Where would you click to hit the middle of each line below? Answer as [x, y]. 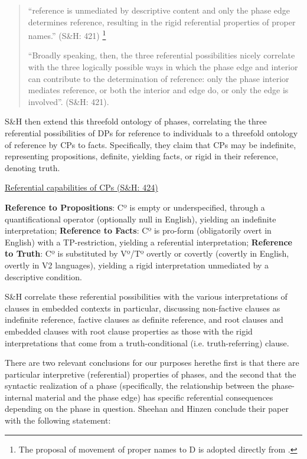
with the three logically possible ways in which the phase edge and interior [163, 67]
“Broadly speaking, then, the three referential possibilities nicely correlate [161, 55]
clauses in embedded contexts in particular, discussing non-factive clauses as [143, 308]
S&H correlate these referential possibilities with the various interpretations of [146, 296]
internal [19, 397]
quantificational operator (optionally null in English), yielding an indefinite [141, 219]
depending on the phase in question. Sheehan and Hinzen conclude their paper [147, 409]
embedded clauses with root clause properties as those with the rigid [129, 331]
